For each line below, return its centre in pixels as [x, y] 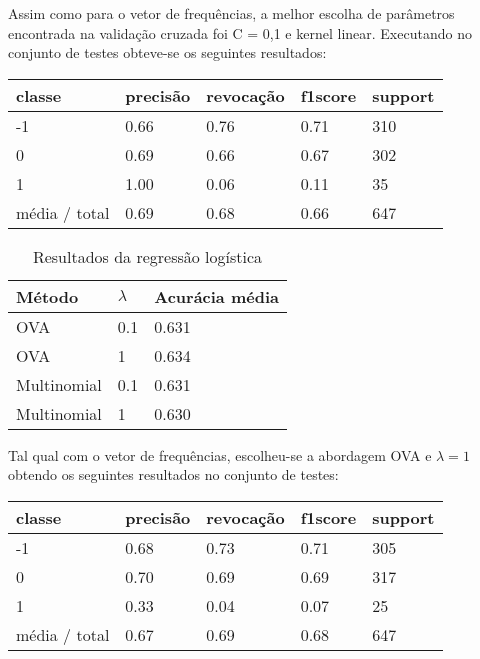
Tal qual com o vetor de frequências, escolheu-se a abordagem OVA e [220, 454]
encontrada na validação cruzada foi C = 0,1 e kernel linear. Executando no [240, 32]
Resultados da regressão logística [147, 256]
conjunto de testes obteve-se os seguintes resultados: [167, 52]
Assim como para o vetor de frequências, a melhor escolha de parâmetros [231, 13]
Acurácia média [216, 296]
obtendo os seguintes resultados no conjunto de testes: [173, 474]
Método [47, 296]
